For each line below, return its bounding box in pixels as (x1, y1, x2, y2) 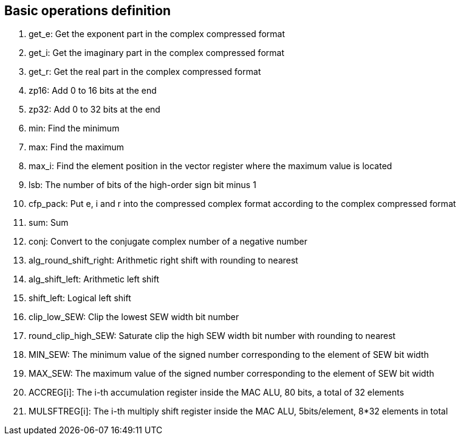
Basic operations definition (4, 3, 171, 18)
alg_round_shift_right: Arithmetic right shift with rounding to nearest (29, 255, 298, 266)
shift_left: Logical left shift (29, 293, 131, 304)
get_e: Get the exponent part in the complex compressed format (29, 29, 285, 40)
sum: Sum (29, 217, 69, 228)
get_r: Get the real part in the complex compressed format (29, 66, 261, 77)
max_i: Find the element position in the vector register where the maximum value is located (29, 161, 392, 172)
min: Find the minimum (29, 123, 120, 134)
